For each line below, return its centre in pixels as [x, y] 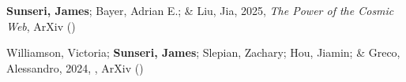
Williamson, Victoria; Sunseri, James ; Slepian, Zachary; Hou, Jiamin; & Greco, [203, 52]
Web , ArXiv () [41, 26]
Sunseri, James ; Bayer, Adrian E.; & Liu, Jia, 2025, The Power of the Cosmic [200, 10]
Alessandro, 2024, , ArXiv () [75, 67]
